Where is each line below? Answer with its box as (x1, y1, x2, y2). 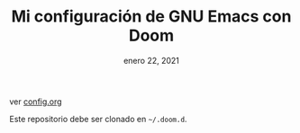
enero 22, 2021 (123, 55, 180, 66)
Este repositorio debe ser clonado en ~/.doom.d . (9, 113, 187, 124)
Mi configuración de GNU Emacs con (11, 6, 292, 27)
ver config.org (9, 96, 62, 107)
